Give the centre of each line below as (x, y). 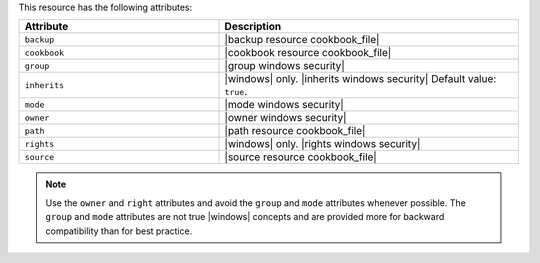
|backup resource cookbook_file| (302, 40)
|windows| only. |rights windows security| (322, 144)
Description (253, 27)
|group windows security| (284, 66)
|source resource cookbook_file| (300, 157)
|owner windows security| (285, 118)
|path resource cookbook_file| (295, 131)
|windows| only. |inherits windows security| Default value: (360, 79)
